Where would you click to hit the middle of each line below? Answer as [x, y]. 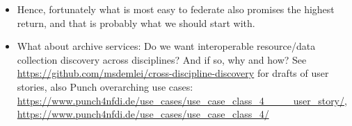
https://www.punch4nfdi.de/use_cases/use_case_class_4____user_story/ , [182, 100]
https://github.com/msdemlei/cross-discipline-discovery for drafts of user [173, 73]
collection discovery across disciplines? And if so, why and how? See [162, 59]
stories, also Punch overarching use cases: [105, 86]
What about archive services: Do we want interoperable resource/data [166, 46]
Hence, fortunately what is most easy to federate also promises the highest [176, 9]
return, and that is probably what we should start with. [136, 22]
